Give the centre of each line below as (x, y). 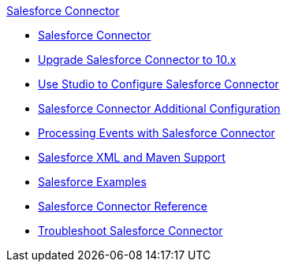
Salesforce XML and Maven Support (132, 157)
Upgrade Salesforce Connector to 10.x (137, 60)
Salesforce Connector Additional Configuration (159, 108)
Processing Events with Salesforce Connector (157, 133)
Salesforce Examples (92, 182)
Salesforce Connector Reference (123, 206)
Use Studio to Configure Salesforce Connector (158, 84)
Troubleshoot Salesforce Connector (130, 231)
